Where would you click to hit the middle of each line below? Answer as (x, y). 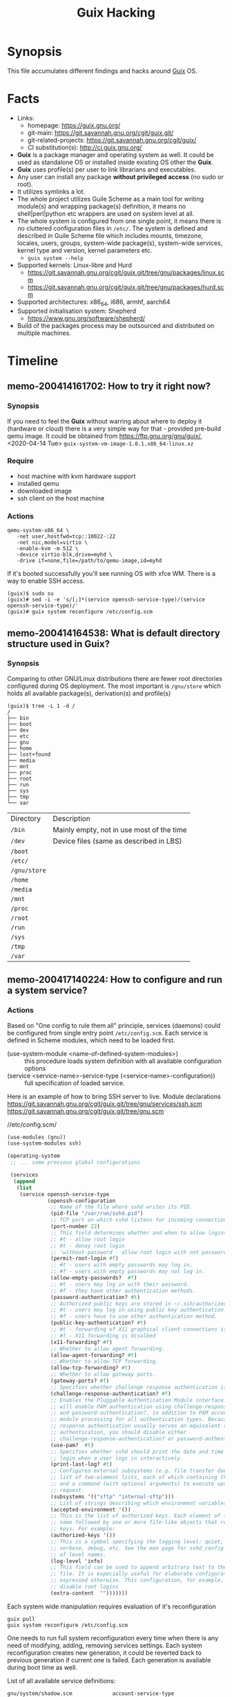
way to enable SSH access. (46, 581)
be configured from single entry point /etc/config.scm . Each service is (108, 1033)
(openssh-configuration (81, 1201)
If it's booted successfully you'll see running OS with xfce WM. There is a (112, 574)
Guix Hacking (116, 13)
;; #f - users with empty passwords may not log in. (128, 1271)
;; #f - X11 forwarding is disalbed (103, 1336)
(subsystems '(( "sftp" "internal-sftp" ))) (113, 1496)
